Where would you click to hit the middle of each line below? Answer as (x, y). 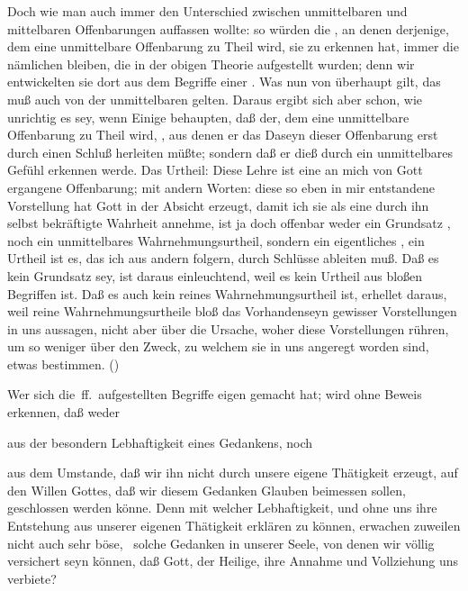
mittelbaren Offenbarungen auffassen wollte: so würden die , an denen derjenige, (228, 28)
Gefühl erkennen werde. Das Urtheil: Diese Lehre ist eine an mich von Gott (215, 170)
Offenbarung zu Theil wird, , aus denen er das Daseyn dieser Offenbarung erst (223, 135)
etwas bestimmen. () (63, 364)
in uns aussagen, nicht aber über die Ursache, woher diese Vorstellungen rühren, (228, 328)
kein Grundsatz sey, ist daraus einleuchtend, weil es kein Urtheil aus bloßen (215, 275)
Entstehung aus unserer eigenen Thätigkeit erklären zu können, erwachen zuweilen (234, 526)
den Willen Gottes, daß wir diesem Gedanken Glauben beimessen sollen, (207, 490)
